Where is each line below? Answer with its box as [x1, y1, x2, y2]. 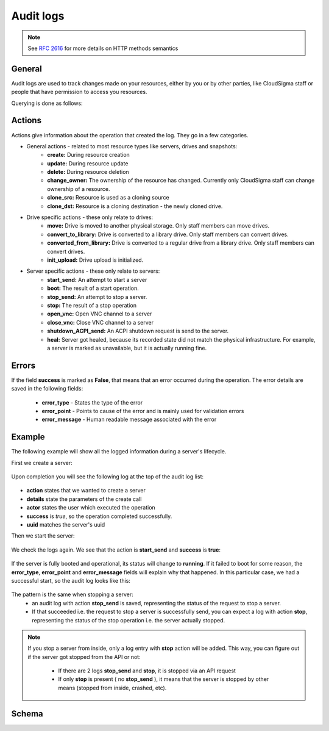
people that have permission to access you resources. [11, 88, 147, 96]
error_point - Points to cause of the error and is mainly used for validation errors [41, 407, 244, 414]
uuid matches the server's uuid [26, 521, 105, 528]
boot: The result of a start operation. [47, 284, 140, 292]
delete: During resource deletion [47, 168, 129, 176]
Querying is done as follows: [11, 99, 83, 107]
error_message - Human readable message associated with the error [41, 416, 217, 423]
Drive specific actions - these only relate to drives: [26, 214, 154, 221]
